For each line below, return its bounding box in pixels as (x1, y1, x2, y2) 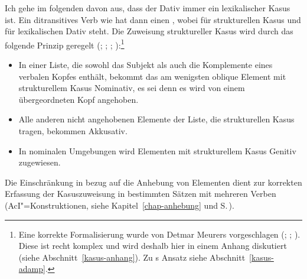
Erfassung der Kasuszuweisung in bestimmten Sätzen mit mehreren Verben (5, 187, 276, 200)
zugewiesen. (18, 156, 61, 168)
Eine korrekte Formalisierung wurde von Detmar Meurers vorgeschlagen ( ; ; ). (18, 228, 301, 240)
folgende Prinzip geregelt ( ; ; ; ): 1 (5, 37, 125, 51)
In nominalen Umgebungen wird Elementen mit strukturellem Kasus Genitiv (18, 144, 296, 157)
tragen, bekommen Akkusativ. (18, 125, 128, 137)
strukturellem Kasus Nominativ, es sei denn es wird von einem (18, 82, 245, 94)
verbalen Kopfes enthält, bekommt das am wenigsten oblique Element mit (18, 70, 286, 82)
